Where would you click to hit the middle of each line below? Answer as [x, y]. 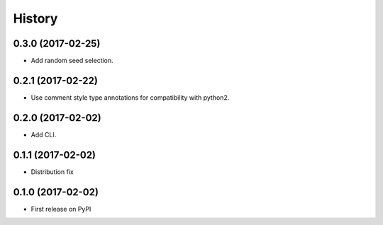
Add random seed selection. [72, 61]
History [35, 18]
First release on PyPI [61, 209]
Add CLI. [44, 134]
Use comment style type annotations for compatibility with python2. [130, 97]
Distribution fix [52, 172]
